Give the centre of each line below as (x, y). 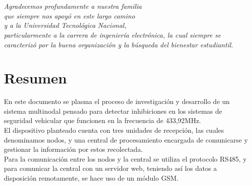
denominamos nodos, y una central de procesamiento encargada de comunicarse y (126, 139)
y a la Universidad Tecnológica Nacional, (65, 25)
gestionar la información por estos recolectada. (73, 149)
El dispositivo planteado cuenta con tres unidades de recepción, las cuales (114, 130)
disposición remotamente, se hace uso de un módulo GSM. (91, 178)
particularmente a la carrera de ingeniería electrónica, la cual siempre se (113, 34)
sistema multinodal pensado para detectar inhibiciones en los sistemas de (113, 111)
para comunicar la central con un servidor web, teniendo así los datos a (111, 168)
